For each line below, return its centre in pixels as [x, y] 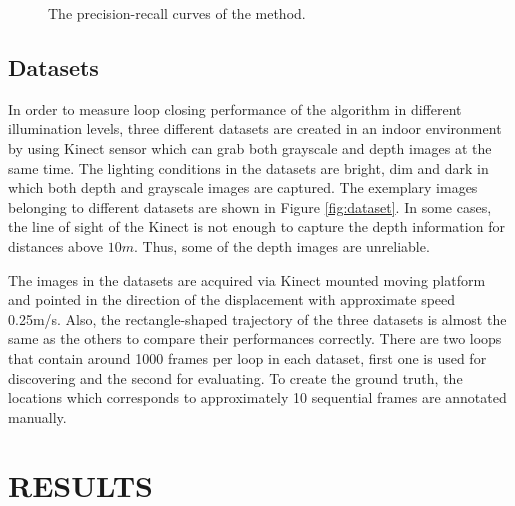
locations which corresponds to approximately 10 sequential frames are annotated [257, 397]
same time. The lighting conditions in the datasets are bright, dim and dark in [248, 167]
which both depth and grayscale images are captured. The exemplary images [243, 187]
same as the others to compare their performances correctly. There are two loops [255, 338]
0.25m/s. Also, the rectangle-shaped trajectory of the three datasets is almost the [257, 318]
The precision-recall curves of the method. [177, 13]
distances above [56, 245]
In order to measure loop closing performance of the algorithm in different [235, 108]
